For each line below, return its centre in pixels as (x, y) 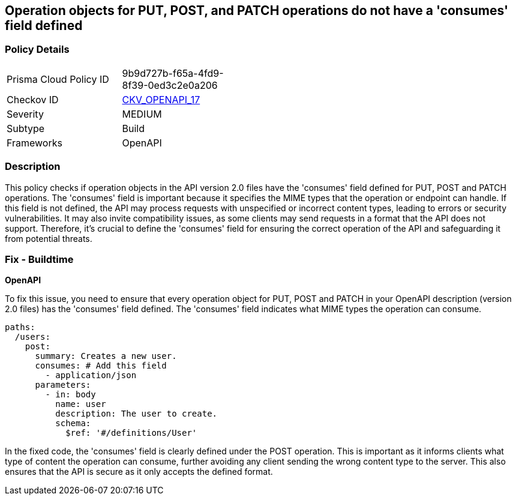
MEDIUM (142, 114)
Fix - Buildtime (39, 259)
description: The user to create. (136, 414)
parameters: (63, 385)
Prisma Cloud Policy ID (58, 79)
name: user (81, 404)
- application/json (91, 375)
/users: (32, 337)
